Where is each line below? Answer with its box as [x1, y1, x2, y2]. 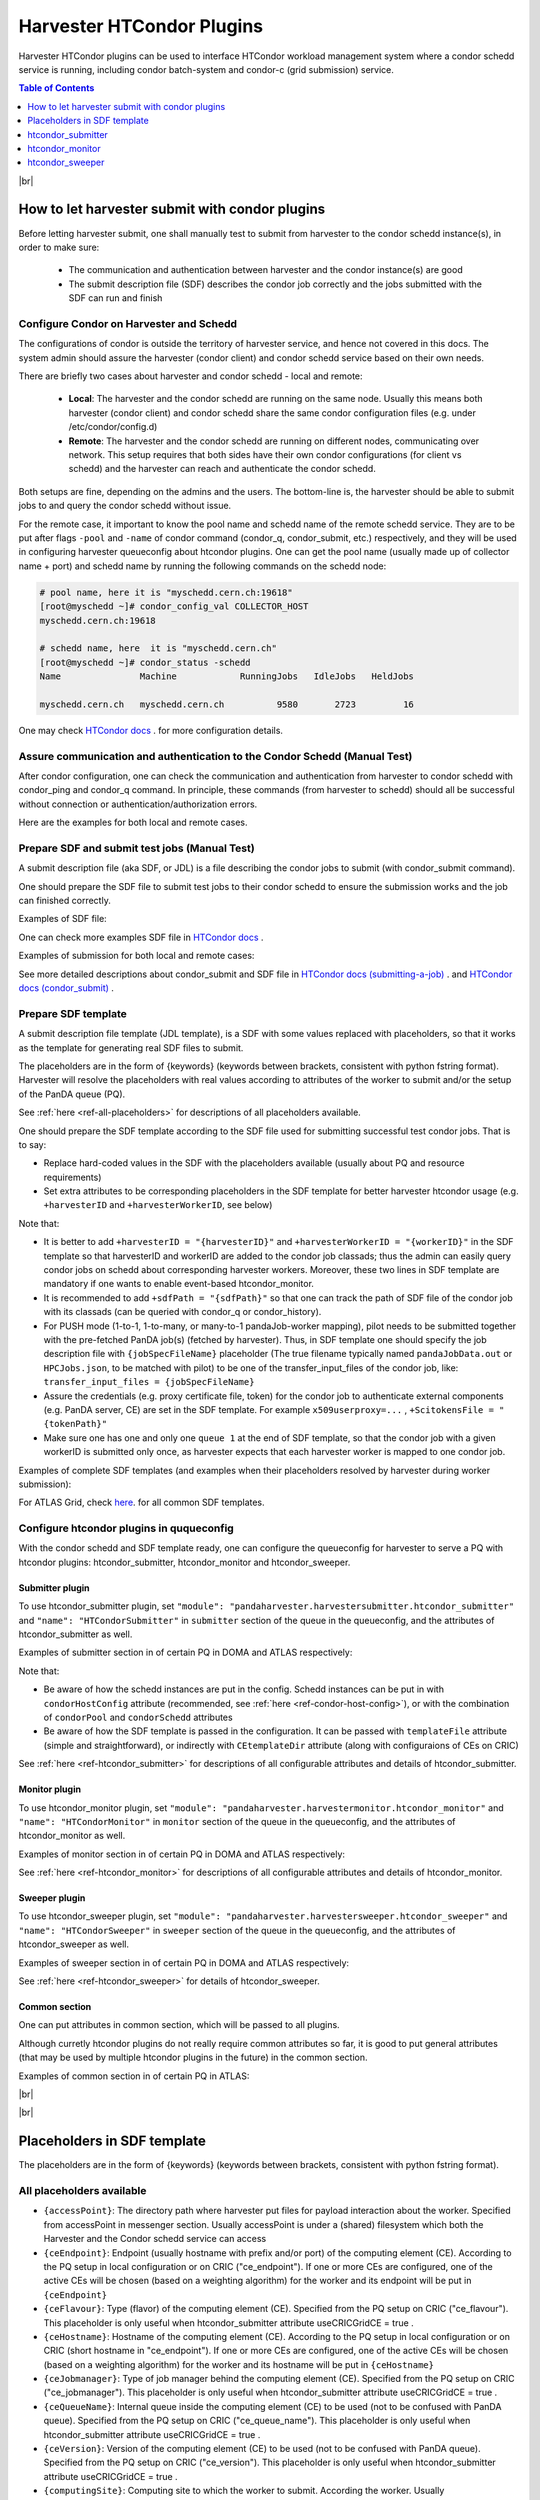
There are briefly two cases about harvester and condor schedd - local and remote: [18, 370, 364, 382]
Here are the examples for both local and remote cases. [18, 816, 248, 829]
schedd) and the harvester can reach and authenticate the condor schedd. [68, 463, 377, 475]
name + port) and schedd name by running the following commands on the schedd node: [18, 560, 387, 572]
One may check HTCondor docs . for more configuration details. [18, 724, 284, 736]
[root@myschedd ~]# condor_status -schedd [39, 656, 251, 668]
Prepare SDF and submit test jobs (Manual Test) [18, 841, 255, 855]
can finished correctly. [18, 895, 112, 907]
